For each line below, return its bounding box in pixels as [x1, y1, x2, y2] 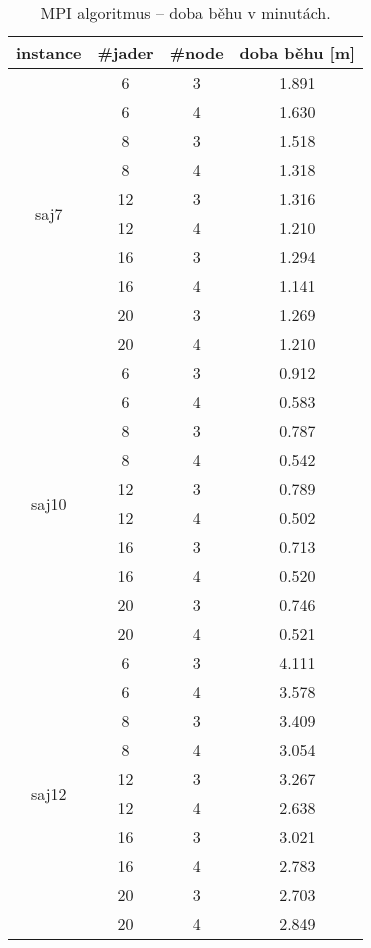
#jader [97, 41, 154, 64]
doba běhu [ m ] [239, 41, 356, 64]
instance [16, 41, 82, 64]
